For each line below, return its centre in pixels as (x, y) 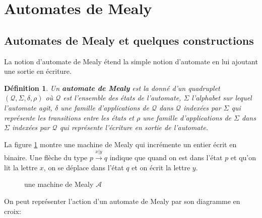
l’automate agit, (28, 107)
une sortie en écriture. (38, 71)
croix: (13, 211)
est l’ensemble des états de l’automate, (122, 98)
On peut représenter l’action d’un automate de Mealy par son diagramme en (122, 201)
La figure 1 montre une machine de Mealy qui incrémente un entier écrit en (120, 144)
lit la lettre (21, 167)
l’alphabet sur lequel (222, 98)
